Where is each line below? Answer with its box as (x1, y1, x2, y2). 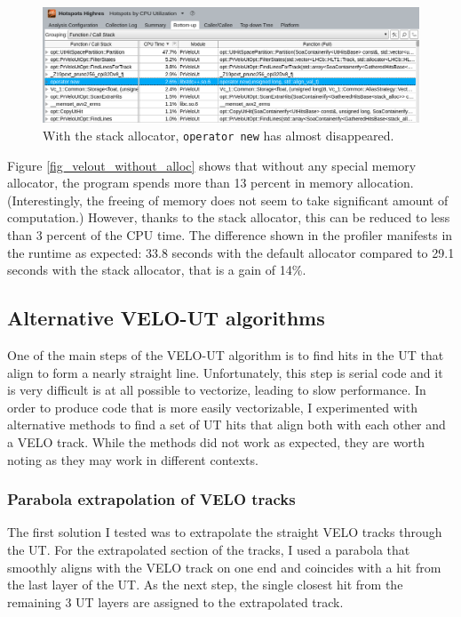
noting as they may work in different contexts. (7, 450, 258, 469)
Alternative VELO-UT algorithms (7, 304, 325, 332)
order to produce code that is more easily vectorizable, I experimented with (7, 397, 417, 416)
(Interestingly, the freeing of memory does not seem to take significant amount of (7, 190, 449, 209)
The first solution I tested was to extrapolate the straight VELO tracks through (7, 523, 442, 541)
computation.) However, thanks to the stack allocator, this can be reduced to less (7, 208, 450, 227)
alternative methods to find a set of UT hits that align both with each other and (7, 415, 446, 434)
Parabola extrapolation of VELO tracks (7, 488, 296, 510)
